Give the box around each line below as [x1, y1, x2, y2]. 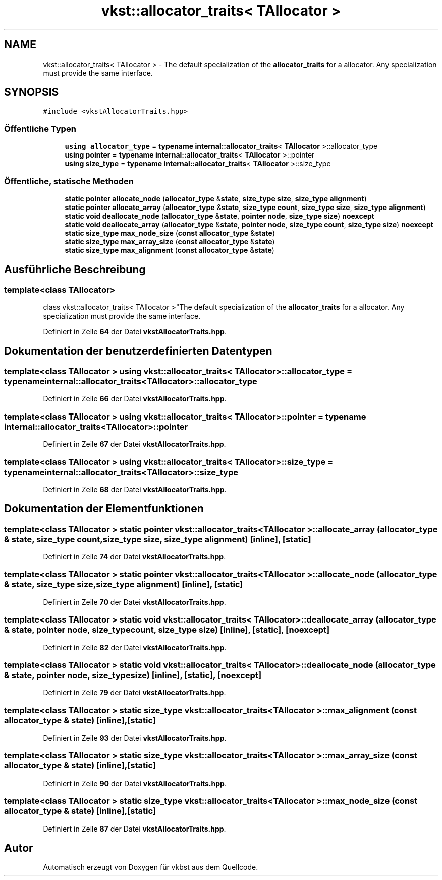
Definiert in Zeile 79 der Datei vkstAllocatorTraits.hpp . [43, 688, 226, 697]
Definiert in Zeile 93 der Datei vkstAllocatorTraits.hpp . [43, 734, 227, 743]
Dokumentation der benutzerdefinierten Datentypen [4, 344, 272, 357]
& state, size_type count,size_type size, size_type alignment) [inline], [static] [4, 534, 311, 544]
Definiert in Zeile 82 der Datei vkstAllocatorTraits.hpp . [43, 643, 227, 652]
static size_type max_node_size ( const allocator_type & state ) [65, 228, 275, 237]
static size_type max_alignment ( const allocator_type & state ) [65, 245, 274, 254]
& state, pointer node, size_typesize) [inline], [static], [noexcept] [4, 669, 262, 680]
